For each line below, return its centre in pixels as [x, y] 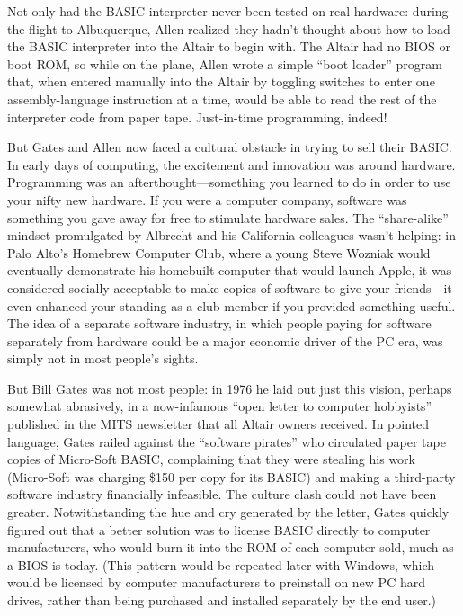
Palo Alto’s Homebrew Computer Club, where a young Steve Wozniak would [219, 252]
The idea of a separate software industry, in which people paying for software [219, 323]
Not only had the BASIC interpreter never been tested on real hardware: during [228, 11]
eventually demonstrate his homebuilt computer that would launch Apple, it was [230, 270]
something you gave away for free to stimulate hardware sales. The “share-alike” [228, 217]
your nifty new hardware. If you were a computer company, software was [207, 199]
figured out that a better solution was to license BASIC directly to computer [219, 529]
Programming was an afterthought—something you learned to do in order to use [229, 182]
